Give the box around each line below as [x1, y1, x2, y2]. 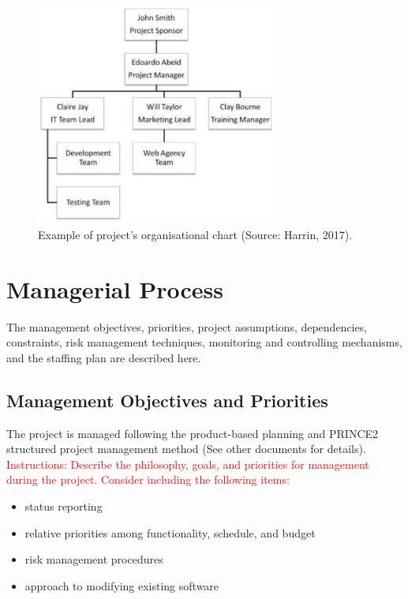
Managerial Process [6, 272, 223, 305]
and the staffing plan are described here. [6, 349, 201, 365]
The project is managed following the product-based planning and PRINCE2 [6, 425, 379, 441]
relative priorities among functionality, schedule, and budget [24, 524, 316, 541]
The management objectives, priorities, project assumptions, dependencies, [6, 318, 368, 335]
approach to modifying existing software [24, 577, 219, 593]
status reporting [24, 498, 103, 514]
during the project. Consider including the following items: [6, 471, 290, 488]
